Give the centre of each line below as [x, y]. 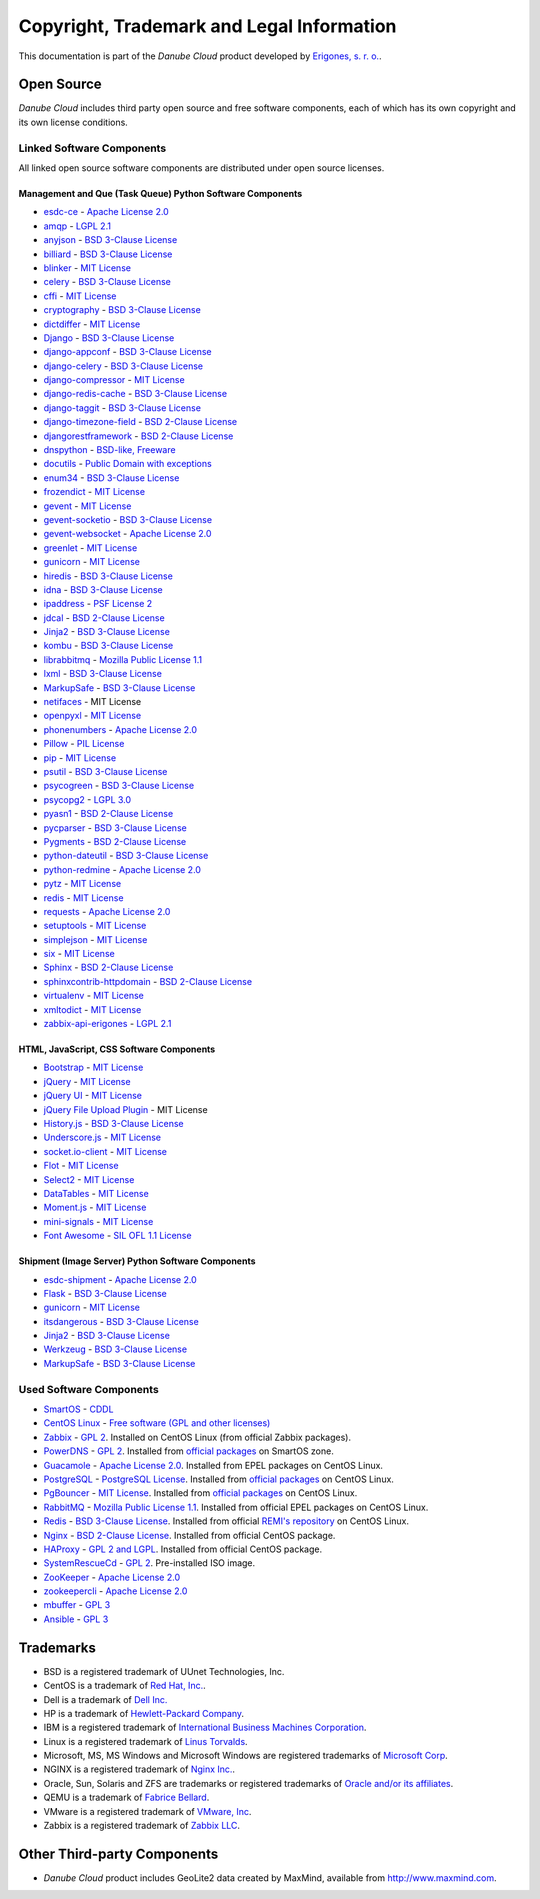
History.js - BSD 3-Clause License [113, 1123]
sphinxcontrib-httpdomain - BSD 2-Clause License [148, 981]
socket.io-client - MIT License [105, 1151]
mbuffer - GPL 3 [77, 1605]
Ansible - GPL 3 [76, 1619]
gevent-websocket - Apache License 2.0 [127, 534]
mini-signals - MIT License [98, 1221]
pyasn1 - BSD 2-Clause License [108, 814]
